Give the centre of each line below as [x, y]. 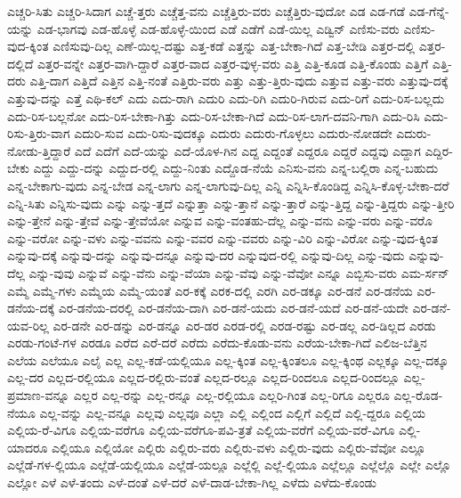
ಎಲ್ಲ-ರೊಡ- [418, 395]
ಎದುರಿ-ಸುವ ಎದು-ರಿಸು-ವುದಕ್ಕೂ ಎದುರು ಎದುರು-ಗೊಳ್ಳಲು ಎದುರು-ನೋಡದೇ [233, 133]
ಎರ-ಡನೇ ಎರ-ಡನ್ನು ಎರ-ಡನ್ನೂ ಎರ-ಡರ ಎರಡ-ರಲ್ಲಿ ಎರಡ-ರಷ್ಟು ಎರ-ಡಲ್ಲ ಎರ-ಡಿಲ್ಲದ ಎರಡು [244, 325]
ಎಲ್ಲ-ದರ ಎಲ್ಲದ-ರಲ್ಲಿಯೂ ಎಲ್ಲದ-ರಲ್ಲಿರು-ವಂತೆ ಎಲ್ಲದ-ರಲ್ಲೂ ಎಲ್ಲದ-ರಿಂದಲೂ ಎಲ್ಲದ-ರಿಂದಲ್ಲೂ [203, 377]
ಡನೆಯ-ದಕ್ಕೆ [31, 308]
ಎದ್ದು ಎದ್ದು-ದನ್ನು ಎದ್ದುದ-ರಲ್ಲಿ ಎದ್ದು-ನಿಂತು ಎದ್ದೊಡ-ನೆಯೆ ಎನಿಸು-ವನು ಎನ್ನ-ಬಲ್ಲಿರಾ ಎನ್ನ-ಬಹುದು [236, 168]
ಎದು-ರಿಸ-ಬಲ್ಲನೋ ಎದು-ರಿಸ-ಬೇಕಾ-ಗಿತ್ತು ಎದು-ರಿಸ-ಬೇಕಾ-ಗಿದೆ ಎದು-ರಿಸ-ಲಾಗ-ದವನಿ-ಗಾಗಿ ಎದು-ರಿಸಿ [214, 115]
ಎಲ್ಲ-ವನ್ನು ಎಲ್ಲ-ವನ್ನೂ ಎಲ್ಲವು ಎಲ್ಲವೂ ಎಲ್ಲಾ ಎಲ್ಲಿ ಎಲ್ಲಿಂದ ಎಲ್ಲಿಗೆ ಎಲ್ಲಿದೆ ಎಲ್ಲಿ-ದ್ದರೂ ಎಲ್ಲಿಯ [232, 412]
